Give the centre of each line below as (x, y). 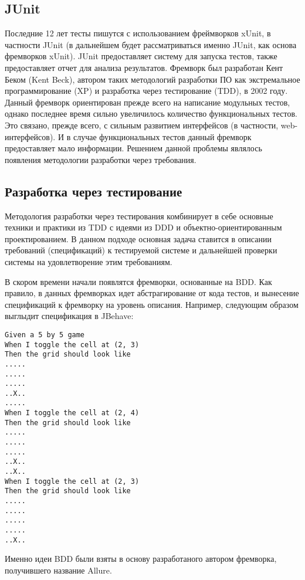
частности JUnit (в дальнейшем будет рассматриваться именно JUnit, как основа (151, 44)
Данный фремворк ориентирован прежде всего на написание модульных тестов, (148, 102)
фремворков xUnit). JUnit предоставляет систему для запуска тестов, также (141, 56)
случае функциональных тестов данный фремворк (162, 136)
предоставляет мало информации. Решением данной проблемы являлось (133, 148)
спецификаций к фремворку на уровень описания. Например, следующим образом (152, 304)
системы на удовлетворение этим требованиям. (89, 261)
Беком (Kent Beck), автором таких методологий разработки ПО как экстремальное (152, 79)
